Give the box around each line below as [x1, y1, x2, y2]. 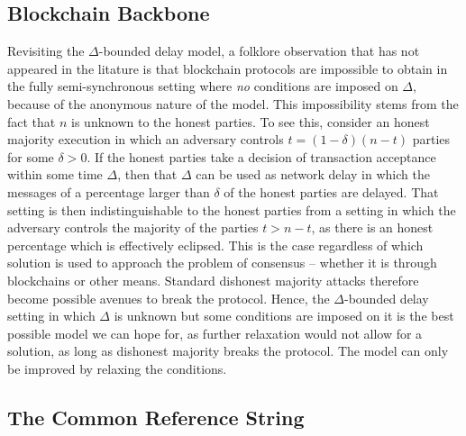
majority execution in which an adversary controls [7, 130, 284, 149]
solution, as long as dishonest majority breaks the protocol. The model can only [7, 341, 449, 360]
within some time [7, 165, 103, 184]
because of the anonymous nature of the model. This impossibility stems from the [7, 94, 459, 113]
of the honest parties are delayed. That [224, 182, 439, 201]
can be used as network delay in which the [196, 165, 430, 184]
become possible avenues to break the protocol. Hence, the [7, 288, 330, 307]
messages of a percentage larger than [7, 182, 210, 201]
